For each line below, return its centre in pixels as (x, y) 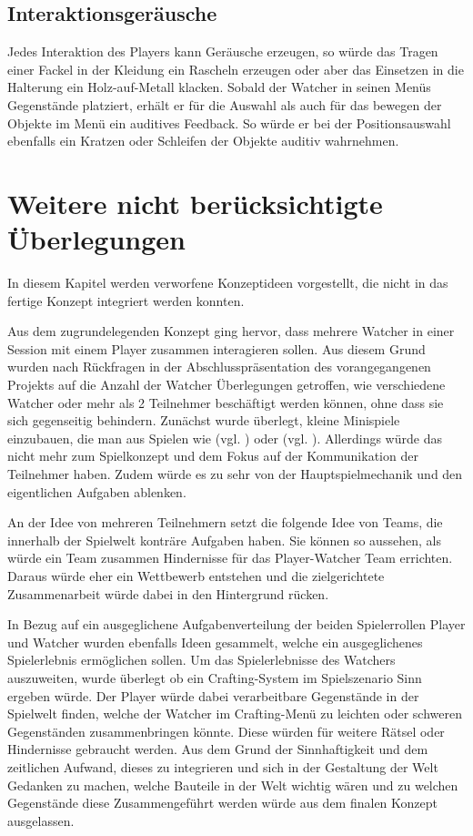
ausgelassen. (41, 820)
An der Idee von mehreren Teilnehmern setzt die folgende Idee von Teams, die (225, 522)
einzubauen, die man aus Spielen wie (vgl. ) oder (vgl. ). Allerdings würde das (225, 438)
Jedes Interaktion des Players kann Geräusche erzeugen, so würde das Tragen (223, 51)
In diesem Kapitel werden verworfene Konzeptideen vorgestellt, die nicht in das (228, 283)
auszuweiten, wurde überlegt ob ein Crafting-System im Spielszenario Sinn (215, 677)
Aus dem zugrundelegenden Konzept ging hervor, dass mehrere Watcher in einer (231, 331)
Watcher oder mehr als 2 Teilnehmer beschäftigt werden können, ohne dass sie (226, 402)
